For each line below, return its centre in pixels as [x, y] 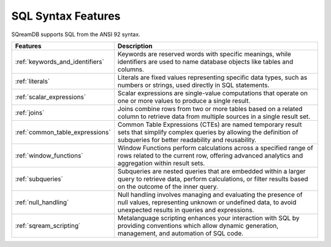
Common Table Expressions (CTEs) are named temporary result [210, 124]
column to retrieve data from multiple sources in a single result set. [214, 116]
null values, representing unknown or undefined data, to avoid [207, 202]
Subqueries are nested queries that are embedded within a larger [211, 171]
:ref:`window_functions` [49, 155]
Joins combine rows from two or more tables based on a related [210, 108]
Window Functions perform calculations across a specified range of [215, 148]
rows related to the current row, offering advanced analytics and [210, 155]
